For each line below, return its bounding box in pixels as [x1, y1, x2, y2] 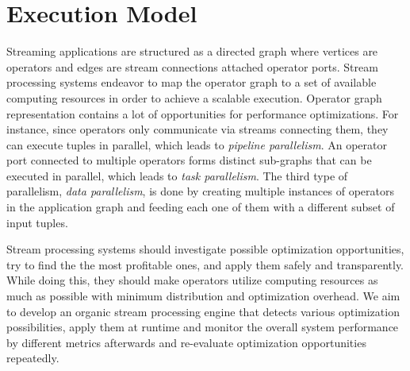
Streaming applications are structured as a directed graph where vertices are [6, 43, 378, 60]
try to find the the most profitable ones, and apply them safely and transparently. [6, 256, 404, 272]
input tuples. [6, 214, 68, 230]
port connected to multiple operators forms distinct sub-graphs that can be [6, 152, 372, 168]
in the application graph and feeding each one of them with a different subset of [6, 199, 395, 215]
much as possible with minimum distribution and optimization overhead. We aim [6, 288, 400, 304]
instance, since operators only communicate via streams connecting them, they [6, 121, 389, 137]
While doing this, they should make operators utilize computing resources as [6, 272, 378, 288]
